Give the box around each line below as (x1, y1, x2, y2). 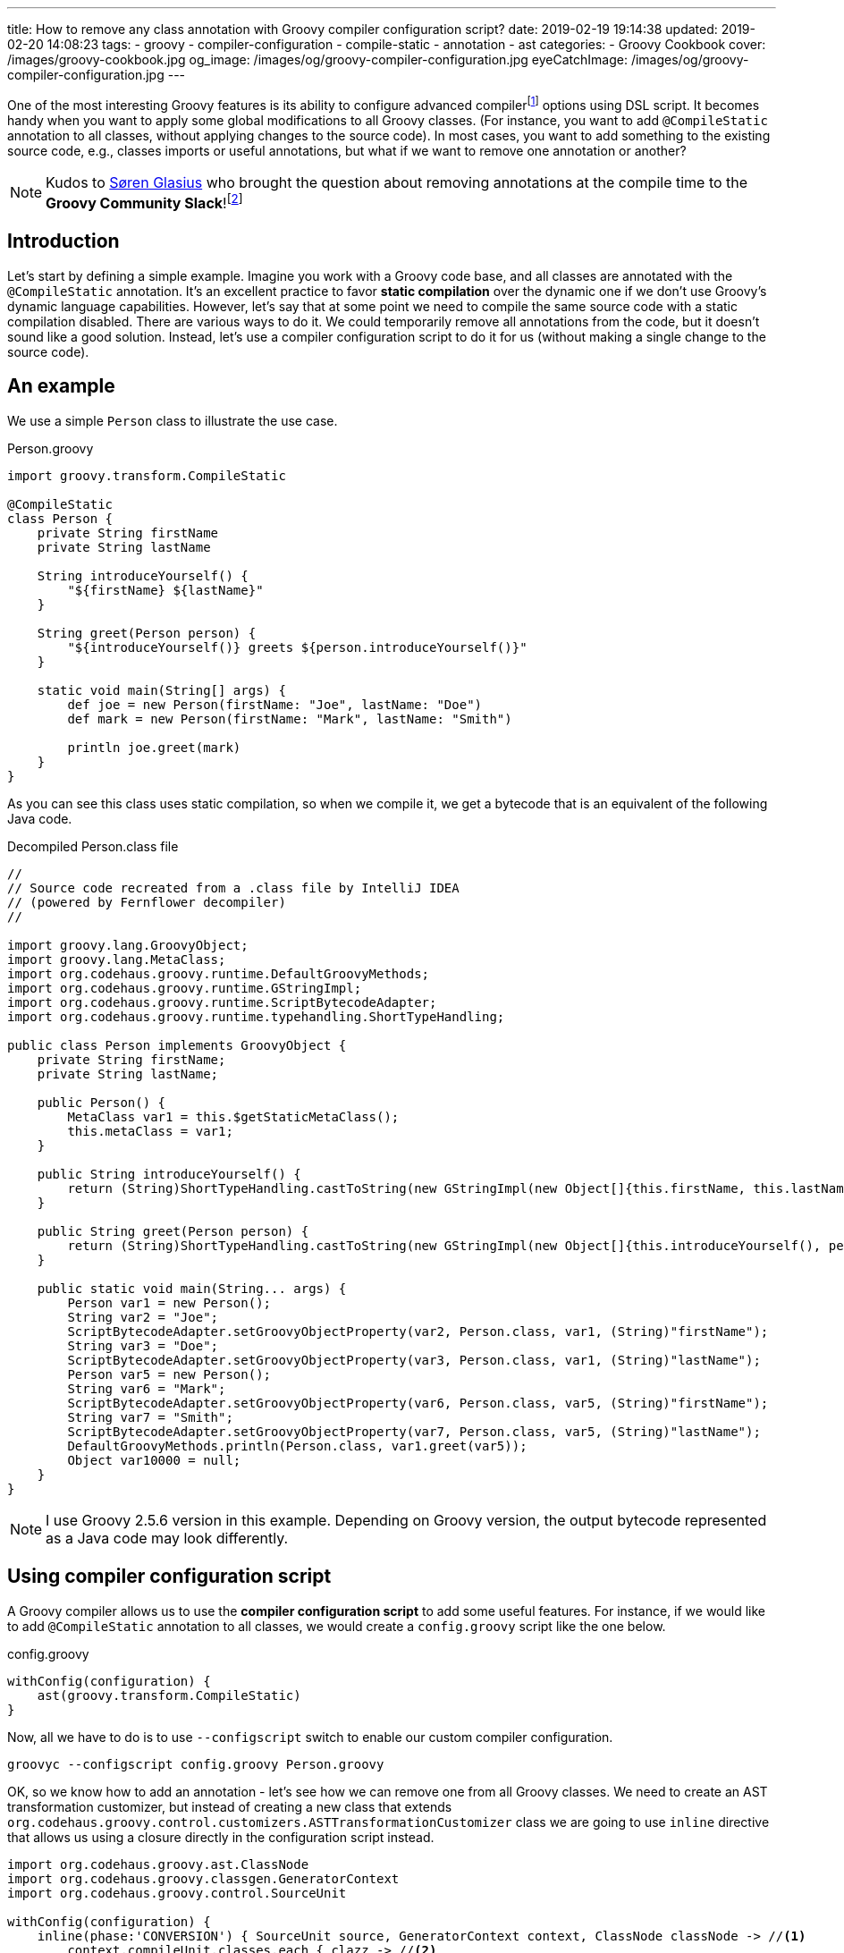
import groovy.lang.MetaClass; (7, 951, 226, 967)
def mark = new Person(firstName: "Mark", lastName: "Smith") (67, 711, 512, 726)
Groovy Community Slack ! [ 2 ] (46, 190, 243, 212)
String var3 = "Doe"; (67, 1338, 219, 1353)
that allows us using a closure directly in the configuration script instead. (7, 1829, 435, 1845)
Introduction (7, 230, 120, 253)
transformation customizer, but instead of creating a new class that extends (7, 1798, 452, 1814)
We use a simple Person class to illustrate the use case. (7, 412, 338, 428)
